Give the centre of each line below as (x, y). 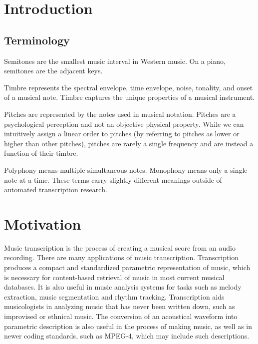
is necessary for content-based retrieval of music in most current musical (114, 277)
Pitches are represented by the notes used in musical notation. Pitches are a (120, 114)
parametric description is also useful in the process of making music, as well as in (128, 326)
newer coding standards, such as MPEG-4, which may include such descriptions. (127, 336)
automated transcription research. (56, 189)
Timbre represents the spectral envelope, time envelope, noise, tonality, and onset (129, 87)
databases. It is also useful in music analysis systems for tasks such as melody (123, 287)
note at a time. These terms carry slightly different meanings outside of (113, 179)
